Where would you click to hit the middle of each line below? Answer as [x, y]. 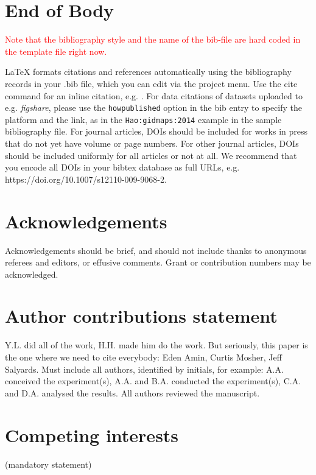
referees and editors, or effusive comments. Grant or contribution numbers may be [158, 262]
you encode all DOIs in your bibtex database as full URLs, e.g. [122, 167]
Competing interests [92, 435]
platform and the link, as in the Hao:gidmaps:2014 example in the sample [143, 119]
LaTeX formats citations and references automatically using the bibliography [148, 72]
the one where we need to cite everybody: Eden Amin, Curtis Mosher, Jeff [143, 357]
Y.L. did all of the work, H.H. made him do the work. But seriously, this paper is [156, 345]
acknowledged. [32, 274]
